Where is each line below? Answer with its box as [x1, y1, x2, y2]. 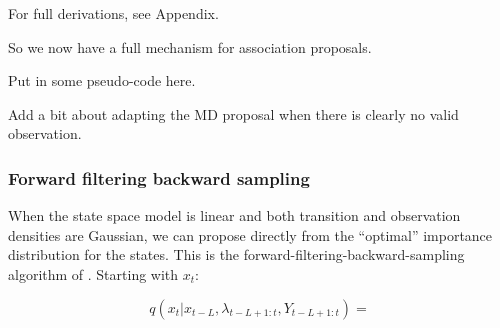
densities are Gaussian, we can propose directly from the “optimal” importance [8, 224, 493, 245]
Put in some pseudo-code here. [8, 70, 196, 91]
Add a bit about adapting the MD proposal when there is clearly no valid [8, 103, 459, 124]
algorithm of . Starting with [8, 263, 179, 284]
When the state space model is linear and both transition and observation [8, 205, 461, 226]
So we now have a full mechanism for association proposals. [8, 36, 372, 57]
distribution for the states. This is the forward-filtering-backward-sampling [8, 244, 465, 265]
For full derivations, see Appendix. [8, 3, 219, 23]
